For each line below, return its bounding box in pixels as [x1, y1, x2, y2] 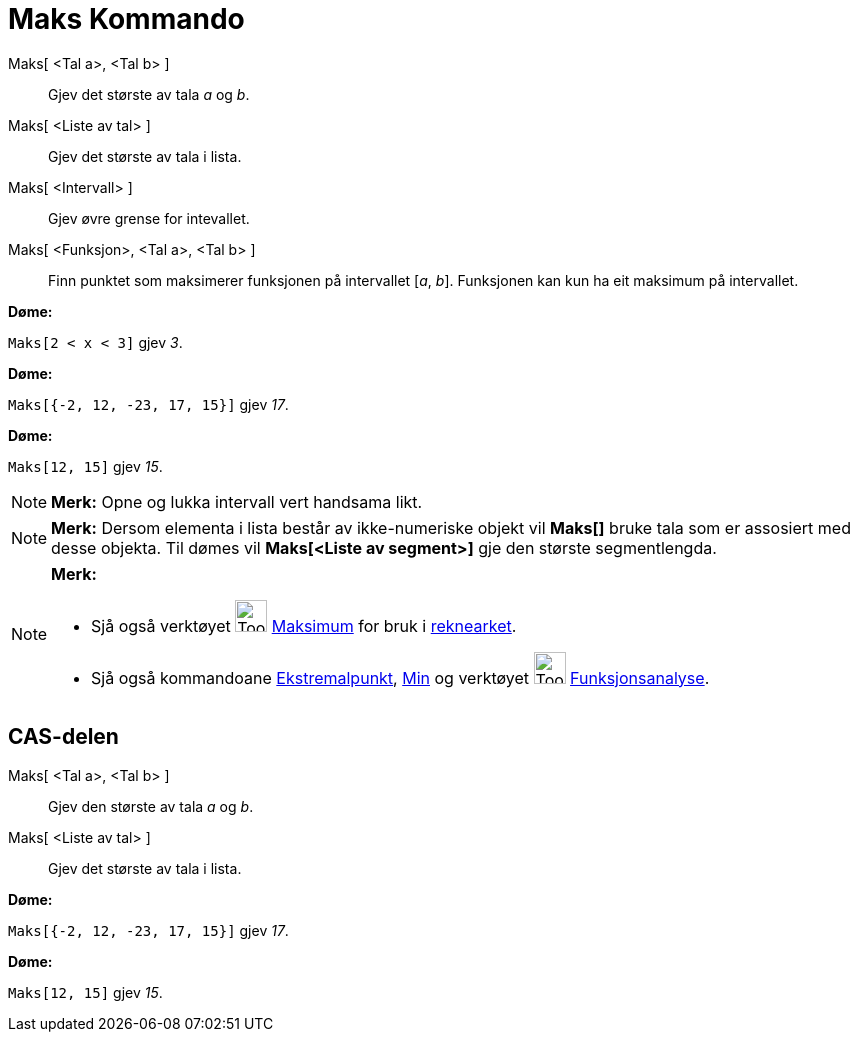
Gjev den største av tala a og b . [48, 797, 254, 815]
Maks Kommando [8, 2, 245, 36]
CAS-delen [8, 724, 119, 750]
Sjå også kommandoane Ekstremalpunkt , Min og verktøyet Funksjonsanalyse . [91, 667, 710, 688]
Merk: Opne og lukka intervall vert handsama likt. [51, 491, 423, 512]
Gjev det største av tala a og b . [48, 85, 250, 103]
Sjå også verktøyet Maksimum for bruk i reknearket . [91, 615, 517, 636]
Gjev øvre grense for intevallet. [48, 209, 250, 227]
